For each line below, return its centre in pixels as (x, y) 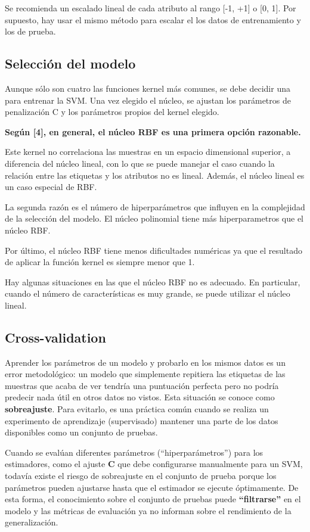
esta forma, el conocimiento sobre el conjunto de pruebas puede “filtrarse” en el (153, 499)
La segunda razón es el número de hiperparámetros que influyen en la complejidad (155, 206)
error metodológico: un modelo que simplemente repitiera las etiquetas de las (145, 374)
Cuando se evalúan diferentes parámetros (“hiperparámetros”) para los (134, 452)
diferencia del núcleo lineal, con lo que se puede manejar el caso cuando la (140, 163)
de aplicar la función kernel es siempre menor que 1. (100, 262)
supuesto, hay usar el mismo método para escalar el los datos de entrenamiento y (153, 19)
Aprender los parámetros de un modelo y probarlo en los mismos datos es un (145, 362)
